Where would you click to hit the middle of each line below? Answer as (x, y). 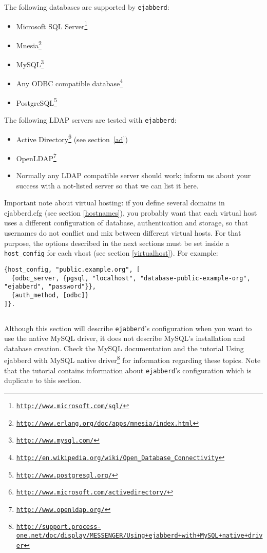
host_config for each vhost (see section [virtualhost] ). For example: (111, 253)
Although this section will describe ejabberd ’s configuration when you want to (128, 328)
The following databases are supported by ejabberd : (87, 7)
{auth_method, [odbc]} (50, 295)
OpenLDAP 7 (36, 157)
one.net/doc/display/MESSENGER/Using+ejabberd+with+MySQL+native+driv (139, 536)
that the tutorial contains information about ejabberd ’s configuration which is (128, 370)
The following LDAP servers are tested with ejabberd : (90, 119)
